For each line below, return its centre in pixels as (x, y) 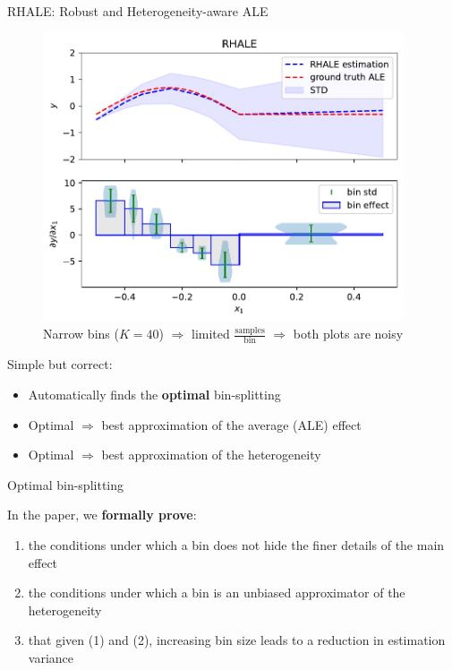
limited (211, 334)
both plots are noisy (348, 334)
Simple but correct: (60, 364)
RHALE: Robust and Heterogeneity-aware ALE (138, 11)
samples (250, 330)
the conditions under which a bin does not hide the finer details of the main (236, 544)
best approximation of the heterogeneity (211, 455)
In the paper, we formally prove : (102, 515)
